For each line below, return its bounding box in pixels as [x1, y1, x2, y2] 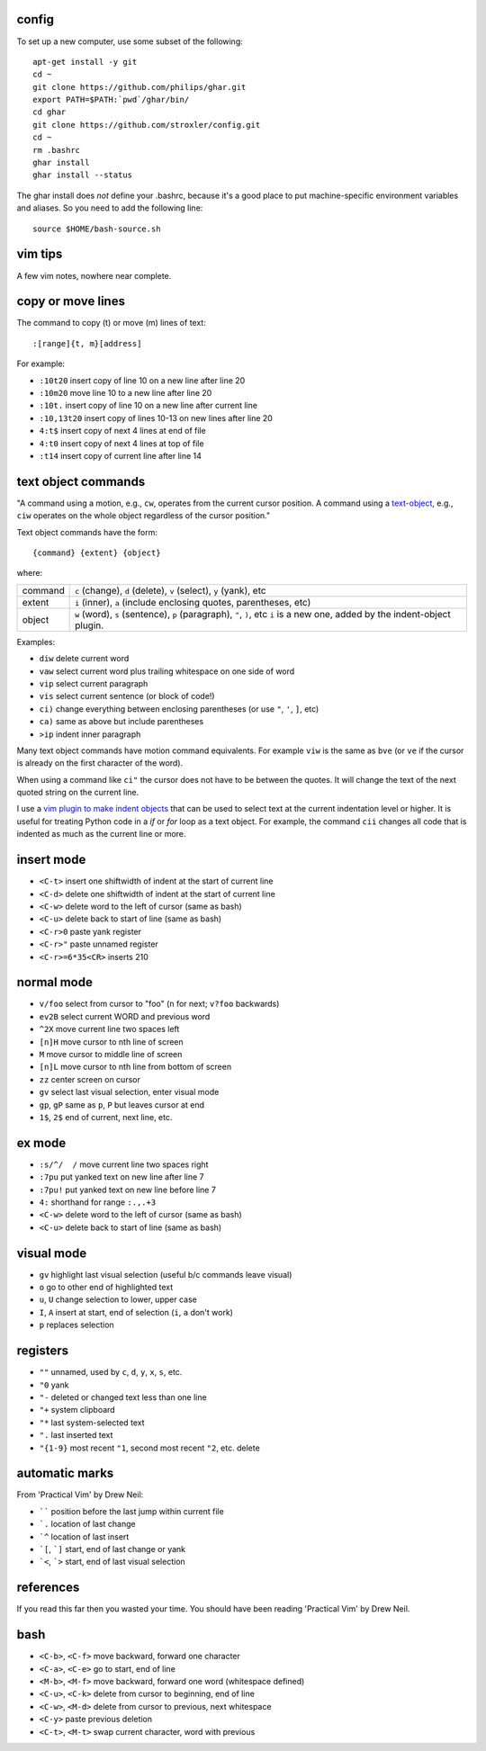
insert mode [16, 852, 86, 867]
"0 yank [39, 1379, 69, 1390]
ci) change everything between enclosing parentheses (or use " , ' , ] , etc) [39, 703, 319, 714]
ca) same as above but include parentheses [39, 716, 204, 727]
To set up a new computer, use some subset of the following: [16, 36, 243, 47]
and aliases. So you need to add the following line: [16, 202, 203, 213]
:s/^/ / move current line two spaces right [39, 1159, 209, 1170]
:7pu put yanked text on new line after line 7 [39, 1172, 204, 1182]
